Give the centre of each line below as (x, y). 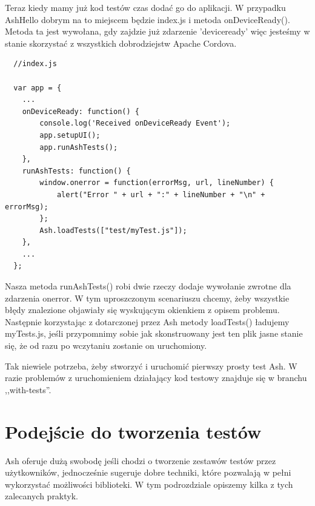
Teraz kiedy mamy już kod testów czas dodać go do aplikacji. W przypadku (145, 7)
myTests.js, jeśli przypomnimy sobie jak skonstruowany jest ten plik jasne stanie (154, 333)
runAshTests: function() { (76, 171)
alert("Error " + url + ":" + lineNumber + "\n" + (161, 194)
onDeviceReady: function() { (81, 111)
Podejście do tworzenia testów (133, 431)
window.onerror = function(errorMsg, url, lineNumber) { (157, 183)
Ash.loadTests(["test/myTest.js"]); (113, 230)
